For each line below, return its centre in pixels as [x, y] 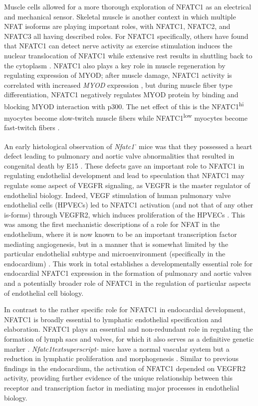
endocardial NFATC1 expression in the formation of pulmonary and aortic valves [128, 273]
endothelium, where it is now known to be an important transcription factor [121, 234]
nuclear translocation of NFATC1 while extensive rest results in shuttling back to [128, 55]
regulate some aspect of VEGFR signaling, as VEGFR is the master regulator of [127, 185]
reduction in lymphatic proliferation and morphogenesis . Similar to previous [121, 358]
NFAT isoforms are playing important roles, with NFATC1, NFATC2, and [117, 26]
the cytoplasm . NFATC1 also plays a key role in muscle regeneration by [115, 65]
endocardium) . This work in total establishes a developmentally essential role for [129, 263]
